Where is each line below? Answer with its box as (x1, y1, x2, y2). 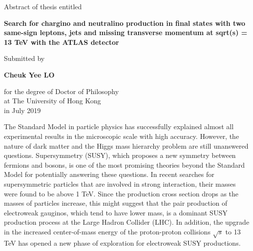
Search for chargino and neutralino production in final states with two (4, 18, 246, 28)
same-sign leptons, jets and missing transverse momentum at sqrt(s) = (4, 27, 248, 38)
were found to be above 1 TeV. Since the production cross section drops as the (4, 188, 239, 198)
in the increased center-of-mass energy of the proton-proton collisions (4, 226, 211, 236)
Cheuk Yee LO (4, 69, 55, 79)
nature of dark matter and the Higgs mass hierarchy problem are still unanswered (4, 140, 249, 151)
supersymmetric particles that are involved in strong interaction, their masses (4, 178, 236, 189)
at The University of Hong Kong (4, 96, 101, 106)
